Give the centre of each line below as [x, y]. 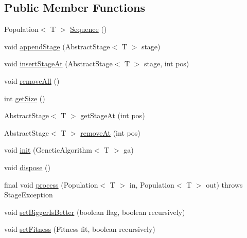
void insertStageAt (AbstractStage [58, 63]
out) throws [224, 184]
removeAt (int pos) [110, 132]
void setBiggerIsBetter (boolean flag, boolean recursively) [95, 212]
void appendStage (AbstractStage [57, 46]
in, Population [152, 184]
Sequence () [89, 29]
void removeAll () [32, 80]
